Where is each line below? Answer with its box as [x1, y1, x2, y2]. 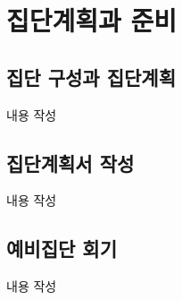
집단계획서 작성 [6, 149, 135, 176]
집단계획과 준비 [6, 2, 178, 39]
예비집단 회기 [6, 235, 117, 262]
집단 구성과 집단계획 [6, 63, 176, 90]
